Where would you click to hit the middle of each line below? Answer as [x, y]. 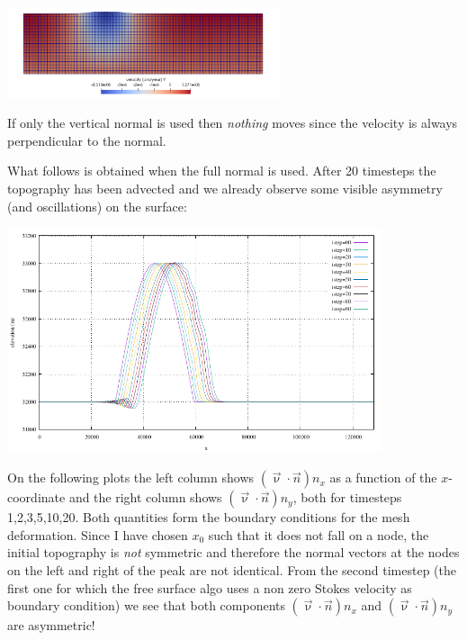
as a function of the [383, 478]
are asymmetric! [51, 625]
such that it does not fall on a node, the [319, 534]
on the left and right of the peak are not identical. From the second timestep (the [232, 570]
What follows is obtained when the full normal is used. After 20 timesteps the [222, 171]
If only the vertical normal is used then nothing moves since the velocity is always [233, 123]
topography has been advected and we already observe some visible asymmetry [225, 189]
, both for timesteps [347, 497]
